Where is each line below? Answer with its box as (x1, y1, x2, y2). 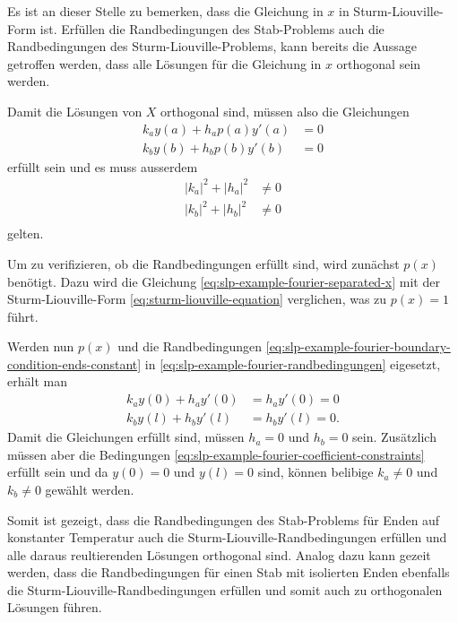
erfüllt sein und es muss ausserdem (7, 157, 198, 176)
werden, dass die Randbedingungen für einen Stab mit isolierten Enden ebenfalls (7, 563, 450, 582)
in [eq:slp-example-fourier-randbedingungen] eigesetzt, (144, 354, 441, 373)
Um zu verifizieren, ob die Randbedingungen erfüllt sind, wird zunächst (7, 254, 400, 272)
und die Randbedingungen (117, 337, 263, 356)
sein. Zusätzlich (352, 428, 436, 446)
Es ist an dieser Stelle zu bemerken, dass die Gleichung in (7, 2, 324, 20)
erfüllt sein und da (7, 462, 108, 481)
